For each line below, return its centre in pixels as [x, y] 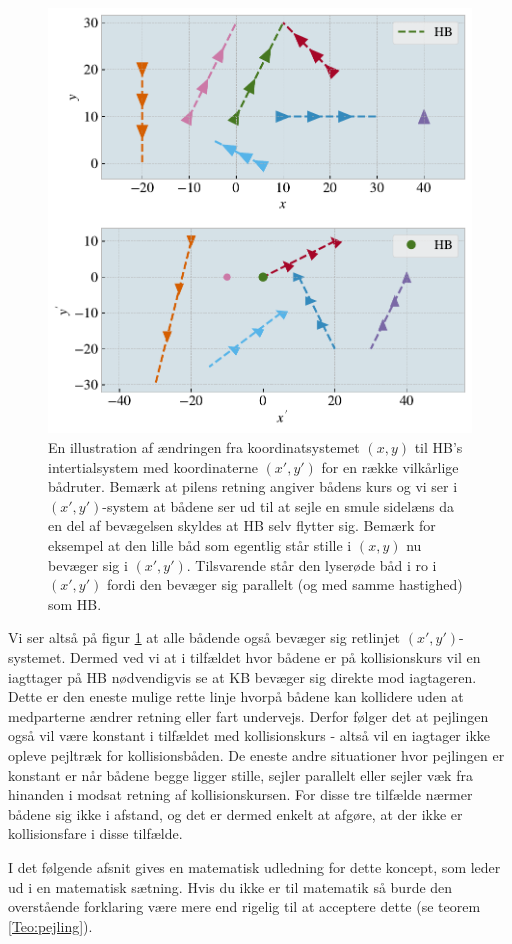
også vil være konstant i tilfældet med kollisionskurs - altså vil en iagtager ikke [249, 735]
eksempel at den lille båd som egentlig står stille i [200, 545]
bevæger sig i [88, 564]
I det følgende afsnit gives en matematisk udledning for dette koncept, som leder [254, 866]
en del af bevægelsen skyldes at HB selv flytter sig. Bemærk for [242, 525]
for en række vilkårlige [390, 466]
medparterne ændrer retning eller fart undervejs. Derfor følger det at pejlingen [248, 715]
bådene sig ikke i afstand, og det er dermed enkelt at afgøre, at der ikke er [235, 813]
